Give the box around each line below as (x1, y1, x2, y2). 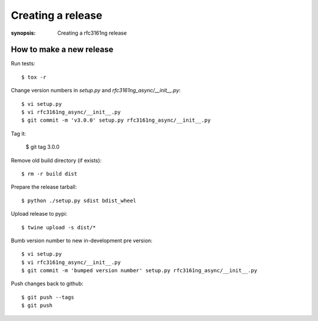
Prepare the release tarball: (11, 183, 77, 190)
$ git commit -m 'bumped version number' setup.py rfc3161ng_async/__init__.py (21, 267, 257, 274)
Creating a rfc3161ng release (57, 29, 127, 36)
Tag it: (11, 130, 26, 137)
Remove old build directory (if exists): (11, 156, 102, 164)
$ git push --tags (21, 294, 75, 300)
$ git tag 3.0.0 (25, 143, 60, 151)
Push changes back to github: (11, 280, 84, 287)
